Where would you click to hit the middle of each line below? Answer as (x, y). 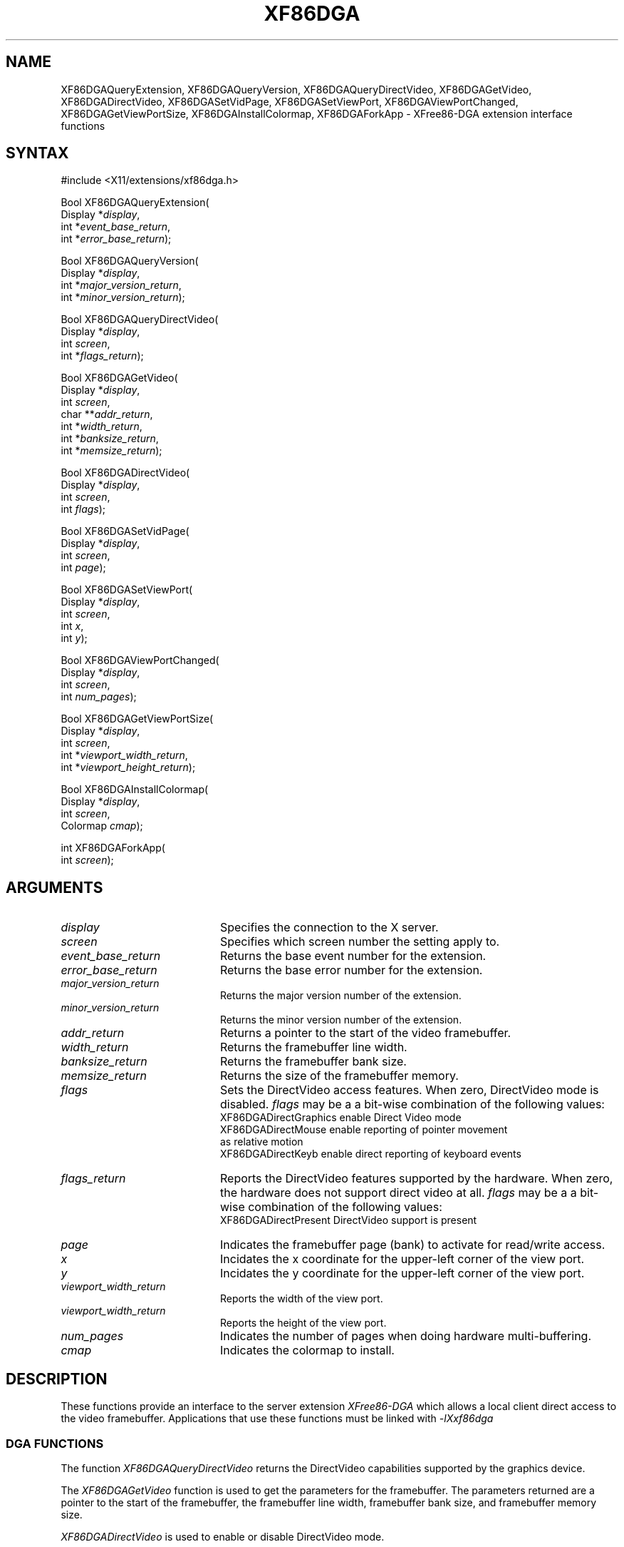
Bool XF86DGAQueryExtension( (135, 203)
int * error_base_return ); (116, 239)
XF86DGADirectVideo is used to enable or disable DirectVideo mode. (223, 1536)
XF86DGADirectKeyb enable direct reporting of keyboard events (371, 1154)
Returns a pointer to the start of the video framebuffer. (365, 1033)
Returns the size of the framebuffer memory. (339, 1076)
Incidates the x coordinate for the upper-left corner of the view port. (402, 1259)
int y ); (74, 638)
